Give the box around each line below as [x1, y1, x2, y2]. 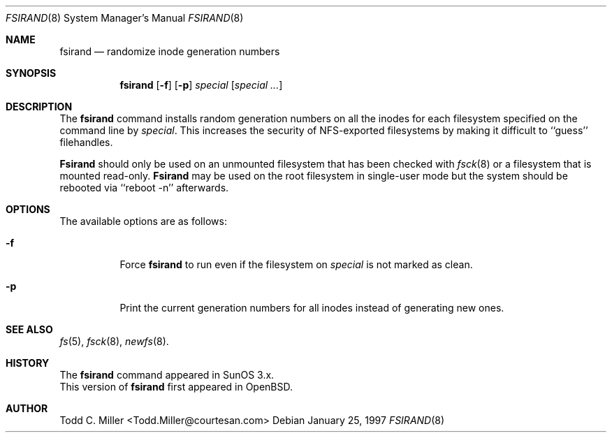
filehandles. [59, 136, 113, 148]
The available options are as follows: [59, 215, 227, 227]
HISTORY [6, 357, 50, 369]
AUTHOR [6, 402, 48, 414]
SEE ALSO [6, 323, 53, 335]
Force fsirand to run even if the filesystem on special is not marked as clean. [119, 258, 473, 270]
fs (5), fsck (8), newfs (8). [59, 335, 169, 347]
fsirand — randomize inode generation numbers [59, 45, 280, 57]
